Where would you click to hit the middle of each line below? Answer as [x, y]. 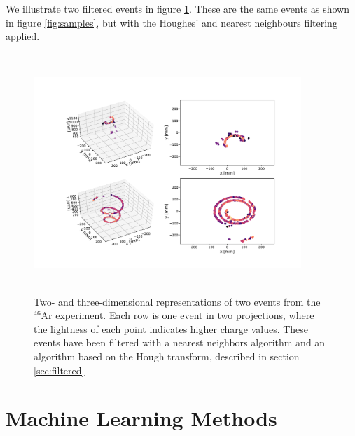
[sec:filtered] [59, 370]
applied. [23, 36]
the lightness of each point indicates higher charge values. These [171, 328]
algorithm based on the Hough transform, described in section [167, 356]
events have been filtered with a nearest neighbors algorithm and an [180, 342]
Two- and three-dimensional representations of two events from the [177, 301]
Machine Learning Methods [141, 418]
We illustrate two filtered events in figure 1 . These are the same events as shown [177, 8]
